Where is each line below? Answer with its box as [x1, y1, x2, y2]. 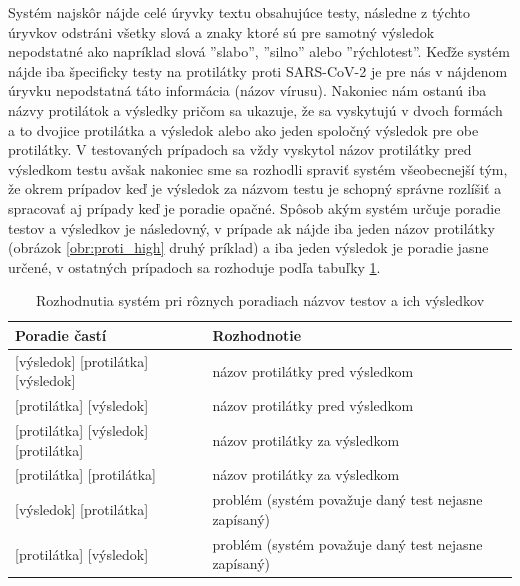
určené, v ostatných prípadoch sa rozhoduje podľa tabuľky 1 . [8, 256, 381, 277]
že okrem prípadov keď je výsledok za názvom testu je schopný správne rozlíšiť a [8, 178, 502, 199]
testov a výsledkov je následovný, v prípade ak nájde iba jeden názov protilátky [8, 217, 495, 238]
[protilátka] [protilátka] [15, 464, 156, 485]
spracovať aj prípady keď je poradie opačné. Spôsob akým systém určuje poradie [8, 197, 501, 218]
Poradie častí [15, 324, 107, 345]
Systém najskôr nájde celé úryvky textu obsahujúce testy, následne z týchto [8, 2, 471, 22]
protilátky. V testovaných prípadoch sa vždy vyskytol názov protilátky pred [8, 139, 472, 160]
